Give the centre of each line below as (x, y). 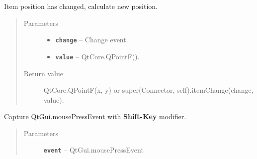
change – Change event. (92, 40)
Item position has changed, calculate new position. (81, 6)
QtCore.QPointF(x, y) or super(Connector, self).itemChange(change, (148, 90)
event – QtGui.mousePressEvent (93, 150)
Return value (43, 73)
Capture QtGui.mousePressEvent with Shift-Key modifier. (95, 116)
